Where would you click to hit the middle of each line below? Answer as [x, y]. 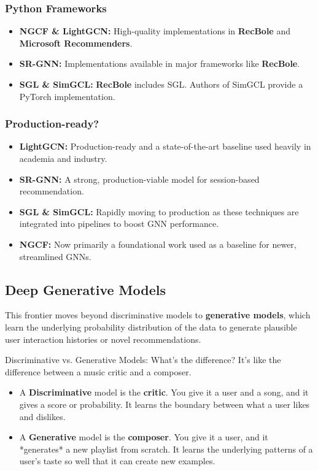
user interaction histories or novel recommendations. [103, 339]
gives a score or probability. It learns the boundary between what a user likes [165, 404]
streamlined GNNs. [55, 256]
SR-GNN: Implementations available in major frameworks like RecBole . [160, 63]
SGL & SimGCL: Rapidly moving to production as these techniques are [159, 211]
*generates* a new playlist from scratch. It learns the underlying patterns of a [166, 449]
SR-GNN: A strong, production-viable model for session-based [139, 179]
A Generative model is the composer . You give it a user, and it [144, 437]
